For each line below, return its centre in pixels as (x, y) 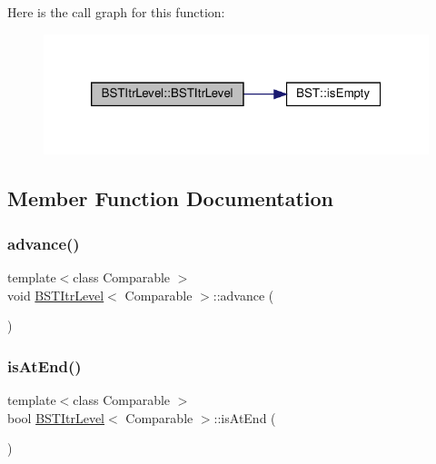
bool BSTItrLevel (56, 417)
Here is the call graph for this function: (116, 12)
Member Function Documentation (171, 198)
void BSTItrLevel (56, 295)
